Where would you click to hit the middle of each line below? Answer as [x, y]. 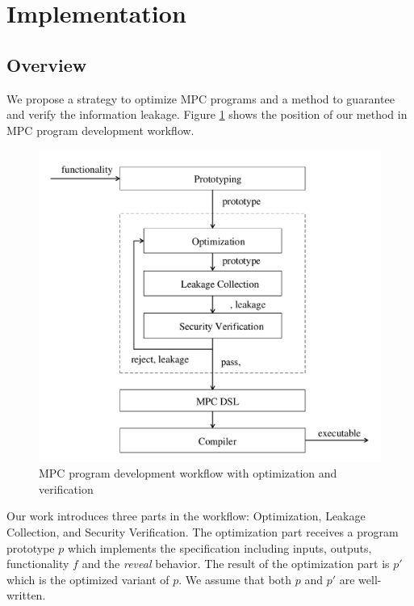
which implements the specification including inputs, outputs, [220, 547]
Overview [47, 64]
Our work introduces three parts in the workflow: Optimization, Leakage [186, 516]
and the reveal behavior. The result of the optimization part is [236, 564]
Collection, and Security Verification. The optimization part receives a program [203, 532]
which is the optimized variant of [88, 579]
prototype [31, 547]
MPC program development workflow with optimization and [188, 473]
